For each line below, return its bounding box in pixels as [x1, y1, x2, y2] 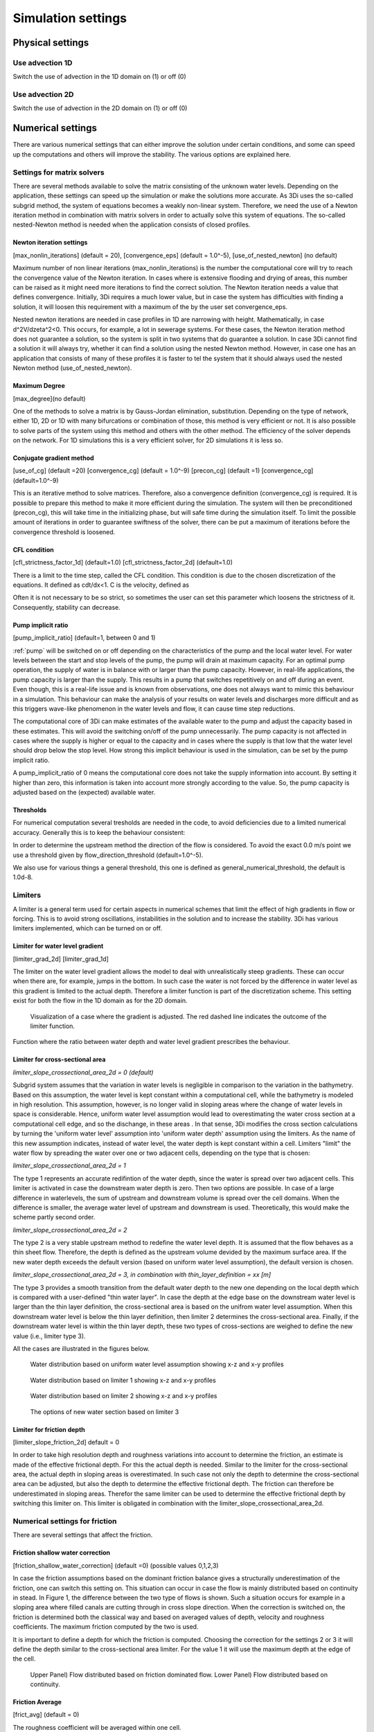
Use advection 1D [12, 58, 73, 67]
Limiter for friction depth [12, 1425, 86, 1433]
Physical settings [12, 37, 89, 48]
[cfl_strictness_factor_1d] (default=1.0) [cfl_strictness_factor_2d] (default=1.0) [12, 558, 233, 567]
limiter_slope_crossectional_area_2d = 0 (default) [12, 1068, 154, 1077]
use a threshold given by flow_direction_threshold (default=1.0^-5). [12, 851, 204, 859]
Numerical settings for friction [12, 1517, 117, 1526]
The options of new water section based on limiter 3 [30, 1407, 179, 1416]
